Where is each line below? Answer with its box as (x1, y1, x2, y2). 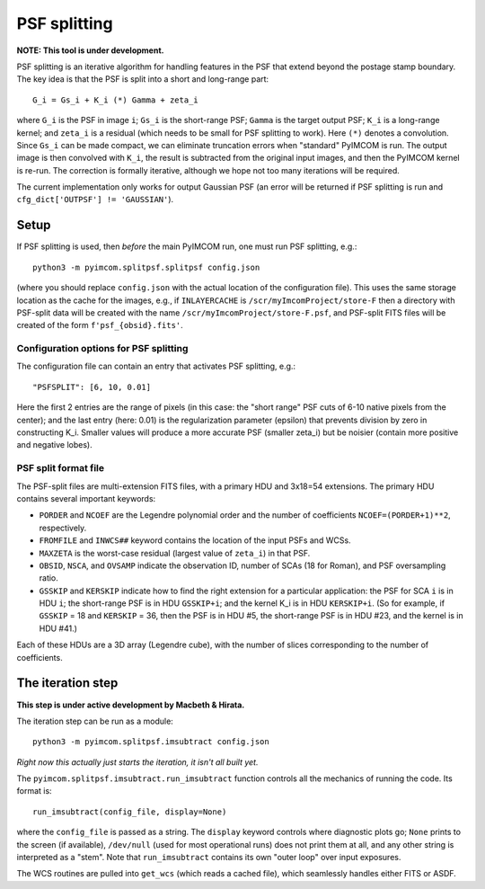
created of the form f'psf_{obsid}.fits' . (16, 320, 183, 331)
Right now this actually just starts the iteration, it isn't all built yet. (16, 756, 259, 768)
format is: (16, 786, 53, 796)
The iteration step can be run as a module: (16, 716, 174, 726)
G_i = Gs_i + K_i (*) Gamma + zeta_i (32, 94, 199, 105)
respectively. (39, 522, 87, 533)
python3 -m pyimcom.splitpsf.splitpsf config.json (32, 262, 260, 272)
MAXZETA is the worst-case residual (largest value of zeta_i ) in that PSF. (39, 547, 311, 558)
